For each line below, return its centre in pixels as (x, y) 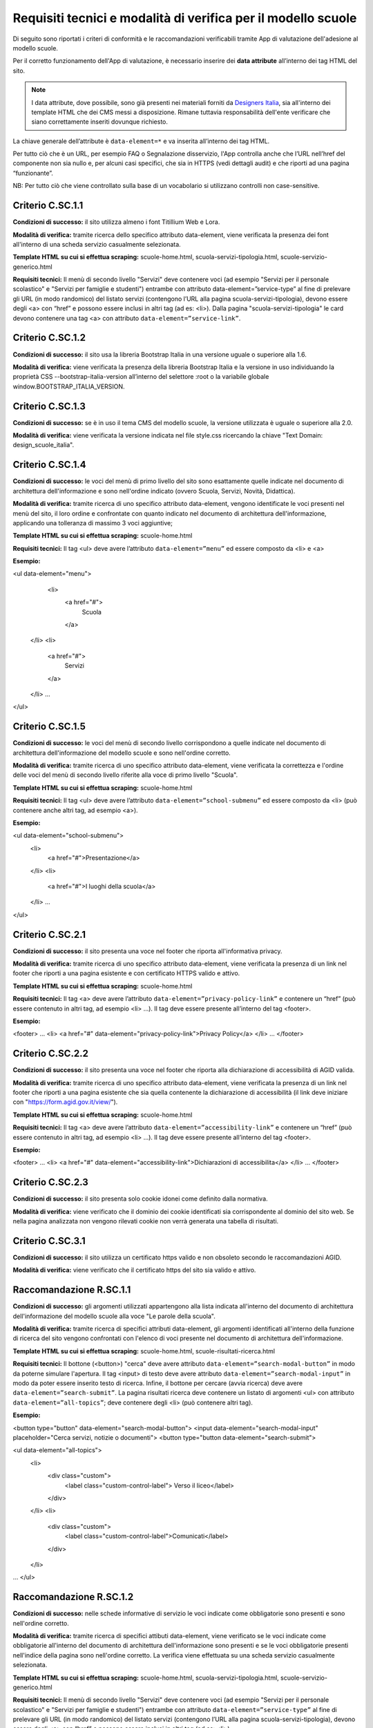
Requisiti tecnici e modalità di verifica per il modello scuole (185, 18)
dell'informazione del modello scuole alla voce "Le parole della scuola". (114, 1316)
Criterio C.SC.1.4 (49, 465)
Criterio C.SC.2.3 (51, 1182)
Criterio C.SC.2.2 (51, 1054)
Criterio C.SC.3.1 (49, 1241)
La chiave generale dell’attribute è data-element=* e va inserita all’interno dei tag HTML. (141, 141)
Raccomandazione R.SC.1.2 (73, 1597)
